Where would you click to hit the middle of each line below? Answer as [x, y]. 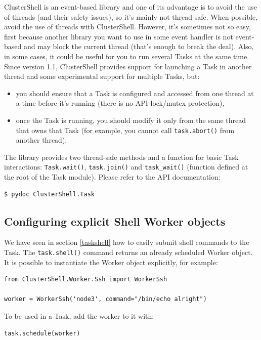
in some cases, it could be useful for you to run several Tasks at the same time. [127, 56]
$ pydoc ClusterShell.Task [49, 194]
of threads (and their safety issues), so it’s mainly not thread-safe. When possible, [131, 16]
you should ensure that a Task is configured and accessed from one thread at [135, 93]
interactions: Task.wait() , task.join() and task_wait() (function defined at [126, 167]
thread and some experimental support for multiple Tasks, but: [102, 76]
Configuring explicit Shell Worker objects [115, 221]
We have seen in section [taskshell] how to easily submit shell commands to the [127, 242]
